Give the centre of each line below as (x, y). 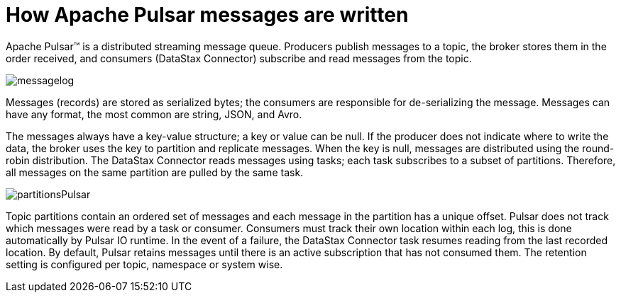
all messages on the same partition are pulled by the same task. (155, 172)
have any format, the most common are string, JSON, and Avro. (154, 114)
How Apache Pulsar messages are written (207, 15)
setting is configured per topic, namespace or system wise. (144, 264)
